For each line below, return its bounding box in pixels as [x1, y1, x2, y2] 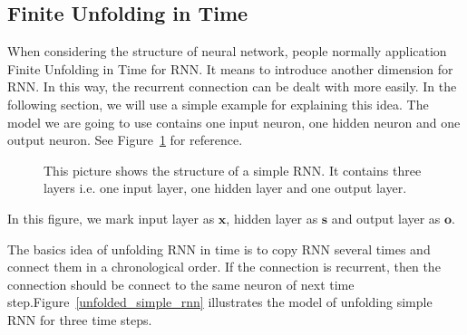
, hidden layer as [226, 208, 318, 227]
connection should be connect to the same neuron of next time [7, 274, 355, 293]
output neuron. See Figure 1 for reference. [7, 130, 243, 149]
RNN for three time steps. [7, 310, 152, 329]
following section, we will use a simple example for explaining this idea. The [7, 94, 429, 113]
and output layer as [331, 208, 441, 227]
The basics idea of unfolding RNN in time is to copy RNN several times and [7, 239, 431, 258]
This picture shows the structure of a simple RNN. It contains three [44, 160, 422, 179]
